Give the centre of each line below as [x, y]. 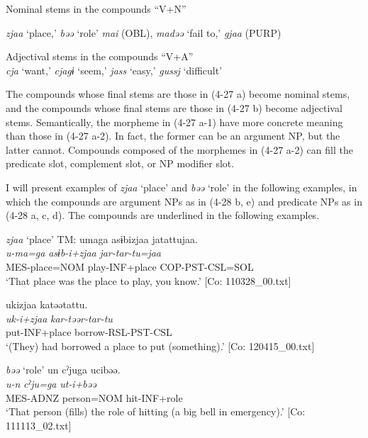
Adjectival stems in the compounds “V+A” [100, 56]
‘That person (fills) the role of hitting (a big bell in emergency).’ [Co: [156, 411]
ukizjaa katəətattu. [47, 304]
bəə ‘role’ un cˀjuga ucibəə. [63, 370]
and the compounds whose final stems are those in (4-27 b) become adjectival [174, 107]
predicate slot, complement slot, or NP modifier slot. [120, 163]
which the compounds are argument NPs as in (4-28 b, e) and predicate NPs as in [184, 201]
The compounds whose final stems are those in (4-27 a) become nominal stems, [178, 94]
